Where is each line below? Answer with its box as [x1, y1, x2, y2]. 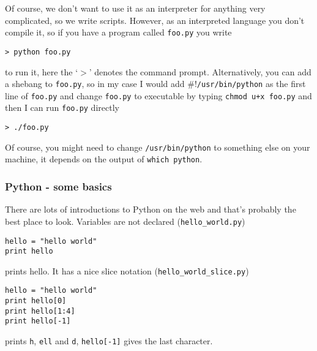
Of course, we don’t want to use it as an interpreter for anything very [5, 2, 266, 14]
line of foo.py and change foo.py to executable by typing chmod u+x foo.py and [5, 89, 312, 102]
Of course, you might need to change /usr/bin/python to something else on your [5, 140, 310, 153]
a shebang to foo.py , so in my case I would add [5, 77, 185, 90]
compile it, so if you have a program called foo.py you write [5, 26, 232, 39]
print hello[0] [5, 296, 67, 306]
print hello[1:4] [5, 306, 75, 315]
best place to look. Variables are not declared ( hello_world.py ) [5, 214, 245, 227]
